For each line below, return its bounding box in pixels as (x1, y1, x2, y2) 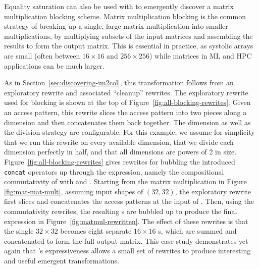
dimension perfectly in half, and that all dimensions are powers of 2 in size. (4, 146, 237, 157)
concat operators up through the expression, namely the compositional (4, 166, 224, 177)
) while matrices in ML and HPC (149, 50, 252, 61)
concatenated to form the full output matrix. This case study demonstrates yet (4, 235, 248, 246)
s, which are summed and (158, 226, 237, 236)
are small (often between (4, 50, 80, 61)
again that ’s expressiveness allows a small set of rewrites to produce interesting (4, 245, 251, 256)
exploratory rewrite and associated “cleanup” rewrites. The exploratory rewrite (4, 87, 248, 97)
